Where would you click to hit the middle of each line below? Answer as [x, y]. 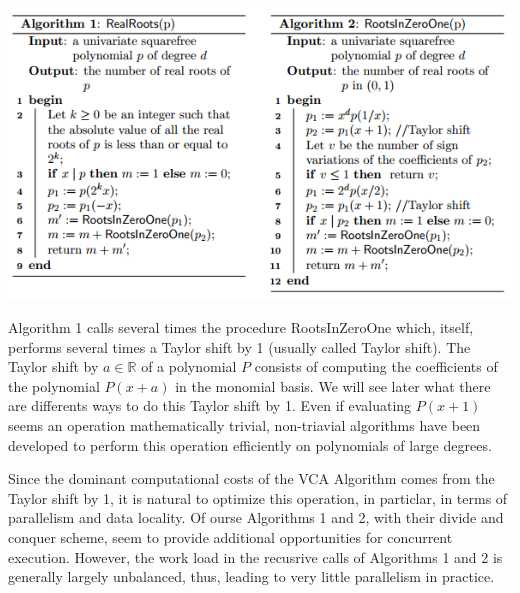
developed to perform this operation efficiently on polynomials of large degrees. [250, 444]
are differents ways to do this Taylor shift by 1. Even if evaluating [210, 405]
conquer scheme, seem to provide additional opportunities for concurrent [230, 536]
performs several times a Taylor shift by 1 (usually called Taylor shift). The [239, 346]
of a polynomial [189, 366]
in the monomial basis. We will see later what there [333, 385]
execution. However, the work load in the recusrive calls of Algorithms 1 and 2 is [255, 556]
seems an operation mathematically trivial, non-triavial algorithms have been [244, 424]
